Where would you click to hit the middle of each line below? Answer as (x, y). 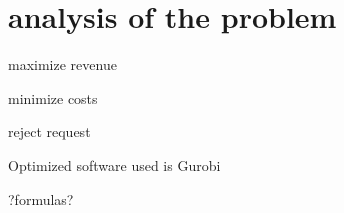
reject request (49, 131)
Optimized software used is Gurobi (114, 164)
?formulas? (41, 198)
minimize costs (53, 97)
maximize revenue (62, 64)
